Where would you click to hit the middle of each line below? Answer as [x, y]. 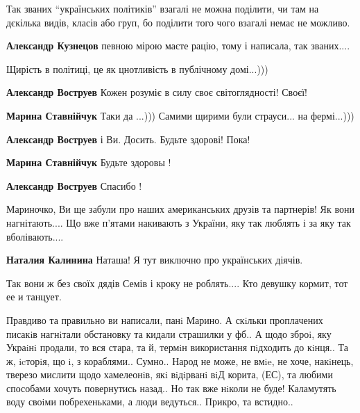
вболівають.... [35, 236]
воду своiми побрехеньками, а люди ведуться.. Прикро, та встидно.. [150, 402]
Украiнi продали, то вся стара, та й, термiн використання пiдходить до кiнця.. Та [177, 347]
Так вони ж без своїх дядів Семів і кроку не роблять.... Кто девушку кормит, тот [177, 283]
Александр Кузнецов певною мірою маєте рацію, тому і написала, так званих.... [178, 46]
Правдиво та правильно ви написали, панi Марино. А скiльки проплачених [165, 319]
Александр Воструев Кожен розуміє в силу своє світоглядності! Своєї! [157, 92]
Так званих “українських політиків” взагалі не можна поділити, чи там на [163, 8]
